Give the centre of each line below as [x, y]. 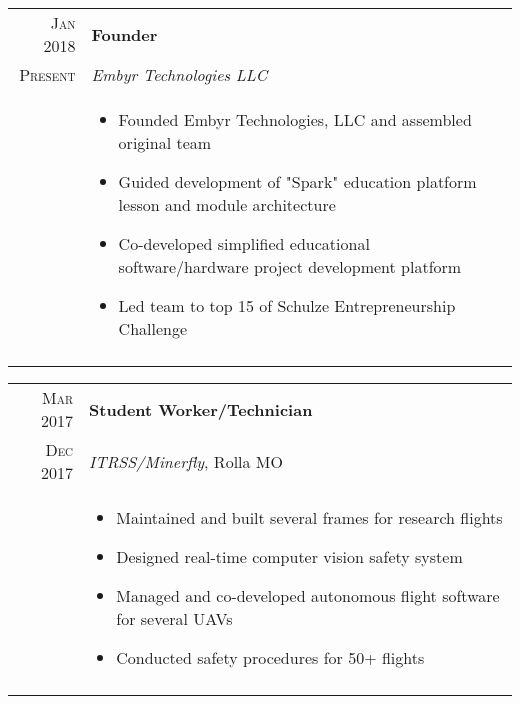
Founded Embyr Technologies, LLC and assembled [295, 119]
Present [47, 74]
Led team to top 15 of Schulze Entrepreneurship [287, 305]
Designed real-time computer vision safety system [289, 556]
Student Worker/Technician [201, 409]
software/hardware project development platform [290, 266]
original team [165, 142]
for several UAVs [174, 618]
